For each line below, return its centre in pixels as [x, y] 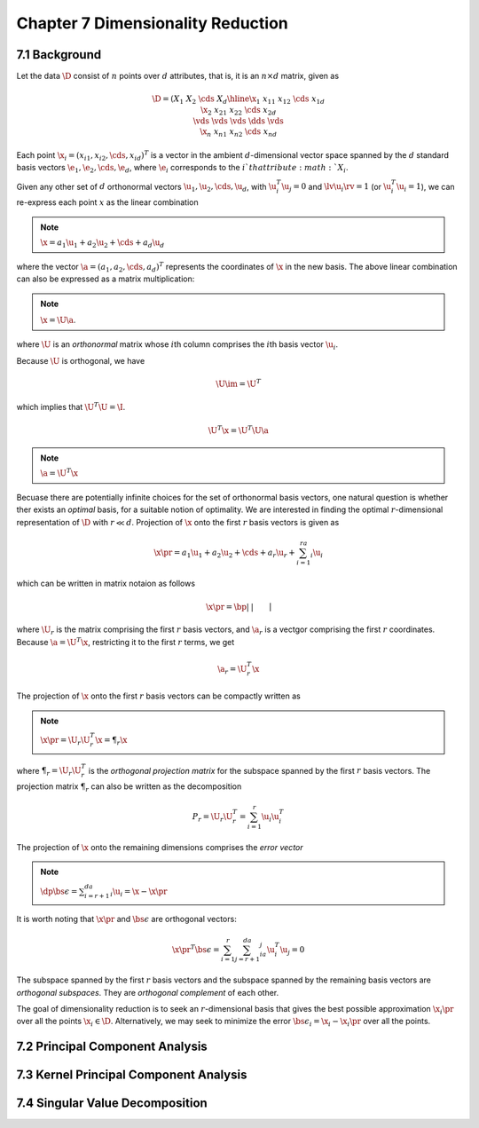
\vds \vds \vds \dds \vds [238, 121]
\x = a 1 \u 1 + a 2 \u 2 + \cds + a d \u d [102, 244]
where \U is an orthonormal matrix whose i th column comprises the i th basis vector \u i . [177, 346]
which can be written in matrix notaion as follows [106, 583]
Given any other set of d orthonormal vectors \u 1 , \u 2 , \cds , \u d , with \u [146, 188]
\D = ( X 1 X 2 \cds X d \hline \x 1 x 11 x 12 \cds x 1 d [239, 100]
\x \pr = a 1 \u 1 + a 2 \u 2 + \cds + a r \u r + [225, 553]
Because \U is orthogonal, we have [81, 360]
